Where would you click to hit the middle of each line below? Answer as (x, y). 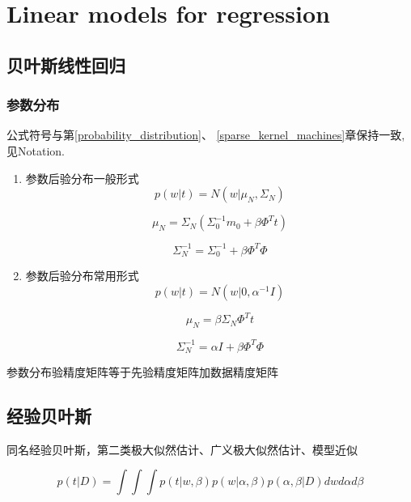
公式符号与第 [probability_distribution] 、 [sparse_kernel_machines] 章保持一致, (206, 135)
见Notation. (36, 150)
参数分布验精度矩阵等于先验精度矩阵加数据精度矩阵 (142, 371)
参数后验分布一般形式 (82, 178)
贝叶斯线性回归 (66, 64)
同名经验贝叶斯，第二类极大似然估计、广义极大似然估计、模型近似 (182, 449)
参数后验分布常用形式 (82, 276)
